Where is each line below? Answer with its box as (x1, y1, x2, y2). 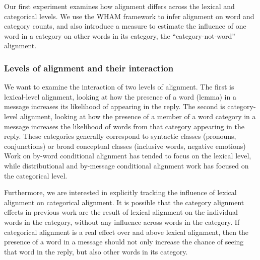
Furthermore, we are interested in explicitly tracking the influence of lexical (4, 187, 237, 198)
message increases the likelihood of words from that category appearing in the (4, 121, 244, 131)
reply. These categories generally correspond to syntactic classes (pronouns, (4, 131, 236, 141)
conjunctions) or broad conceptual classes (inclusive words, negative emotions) (4, 140, 246, 151)
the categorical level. (4, 170, 68, 181)
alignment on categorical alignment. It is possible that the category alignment (4, 197, 244, 207)
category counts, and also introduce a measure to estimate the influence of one (4, 21, 246, 31)
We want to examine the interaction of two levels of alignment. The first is (4, 81, 234, 92)
